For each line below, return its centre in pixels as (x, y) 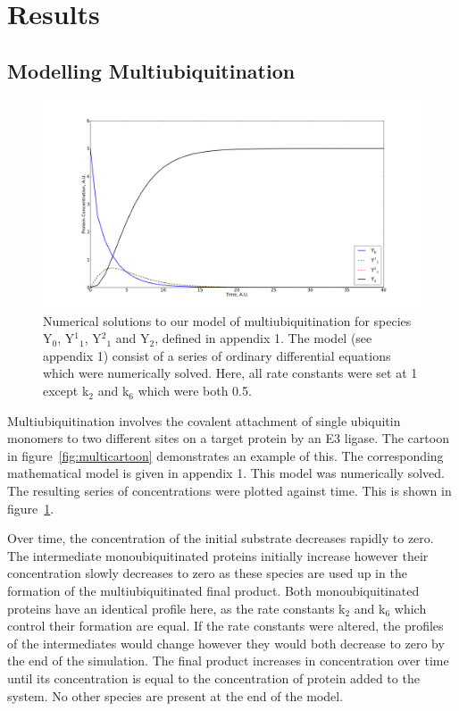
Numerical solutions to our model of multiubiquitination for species (227, 320)
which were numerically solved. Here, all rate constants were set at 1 (230, 373)
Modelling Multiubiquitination (151, 70)
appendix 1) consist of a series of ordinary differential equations (217, 355)
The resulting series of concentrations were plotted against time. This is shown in (229, 491)
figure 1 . (31, 508)
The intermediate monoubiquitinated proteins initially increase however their (218, 555)
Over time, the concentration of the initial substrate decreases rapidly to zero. (221, 538)
